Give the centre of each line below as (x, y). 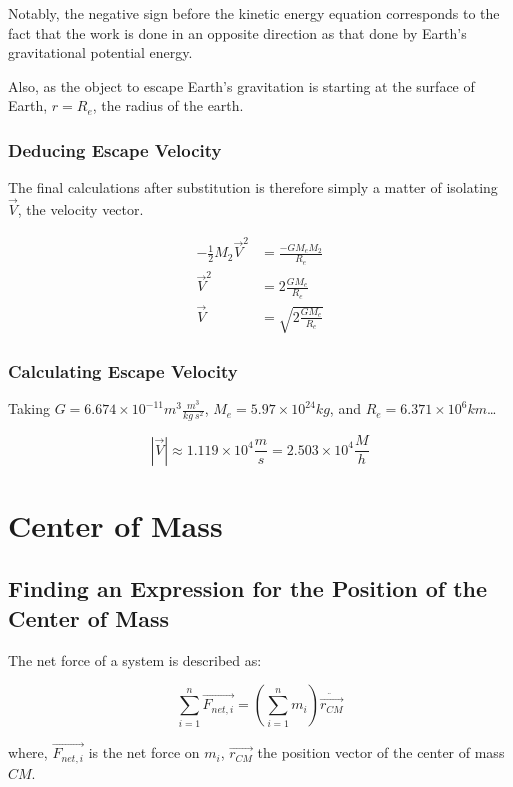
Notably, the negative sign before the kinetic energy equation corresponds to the (254, 13)
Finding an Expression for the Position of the (248, 588)
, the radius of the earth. (168, 105)
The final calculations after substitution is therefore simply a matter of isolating (253, 187)
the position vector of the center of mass (381, 752)
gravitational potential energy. (100, 52)
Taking (29, 408)
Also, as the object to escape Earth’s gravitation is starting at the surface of (241, 85)
